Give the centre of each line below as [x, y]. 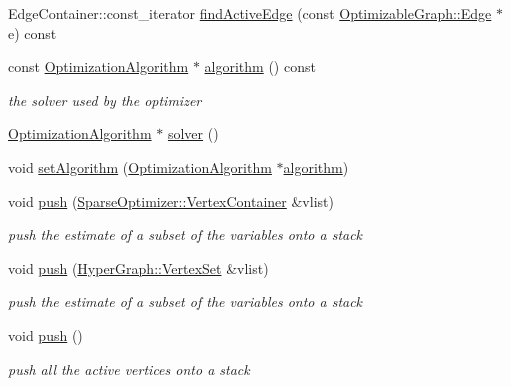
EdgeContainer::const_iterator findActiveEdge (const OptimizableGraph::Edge [250, 13]
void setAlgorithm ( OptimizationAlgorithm [140, 166]
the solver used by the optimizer [105, 99]
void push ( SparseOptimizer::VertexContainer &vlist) [171, 200]
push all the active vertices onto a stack [129, 368]
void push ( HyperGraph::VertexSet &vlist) [138, 267]
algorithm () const [260, 66]
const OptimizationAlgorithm [98, 66]
